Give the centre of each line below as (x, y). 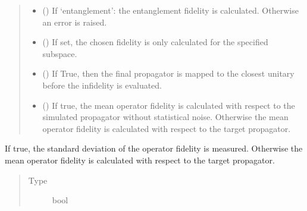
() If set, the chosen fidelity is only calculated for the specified (155, 42)
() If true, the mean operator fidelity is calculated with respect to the (169, 105)
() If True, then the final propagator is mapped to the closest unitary (168, 73)
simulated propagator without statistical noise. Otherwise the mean (165, 117)
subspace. (60, 53)
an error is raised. (75, 22)
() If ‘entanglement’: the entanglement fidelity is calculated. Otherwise (170, 10)
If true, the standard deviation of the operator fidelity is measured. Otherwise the (154, 148)
